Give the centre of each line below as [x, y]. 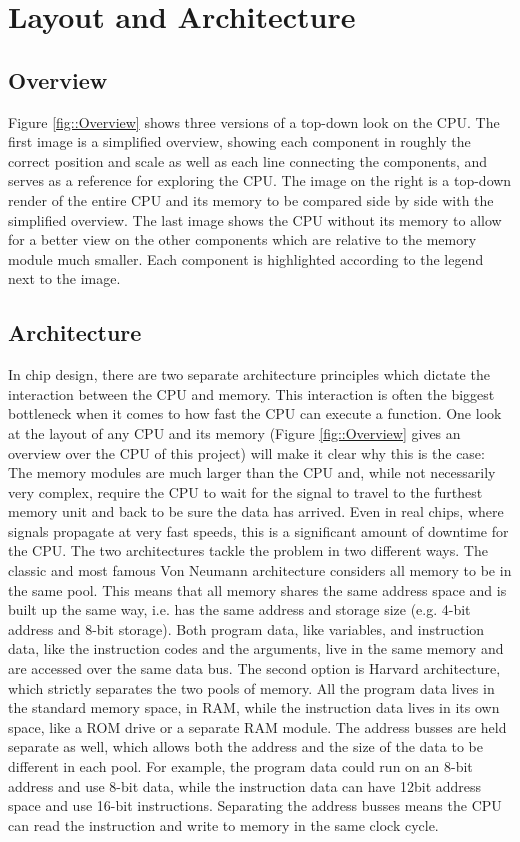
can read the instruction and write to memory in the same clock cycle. [223, 824]
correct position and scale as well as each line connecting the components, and [248, 160]
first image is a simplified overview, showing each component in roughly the [239, 141]
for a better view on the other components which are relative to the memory [242, 239]
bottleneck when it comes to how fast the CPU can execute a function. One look [255, 413]
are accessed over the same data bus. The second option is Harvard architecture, [254, 668]
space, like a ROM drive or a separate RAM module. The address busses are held [257, 726]
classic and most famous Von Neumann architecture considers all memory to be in [260, 570]
